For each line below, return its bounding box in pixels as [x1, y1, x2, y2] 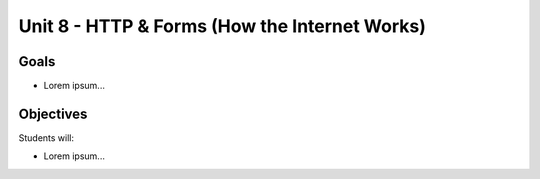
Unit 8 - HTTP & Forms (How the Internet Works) [18, 15, 427, 37]
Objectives [18, 105, 88, 122]
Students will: [18, 131, 75, 144]
